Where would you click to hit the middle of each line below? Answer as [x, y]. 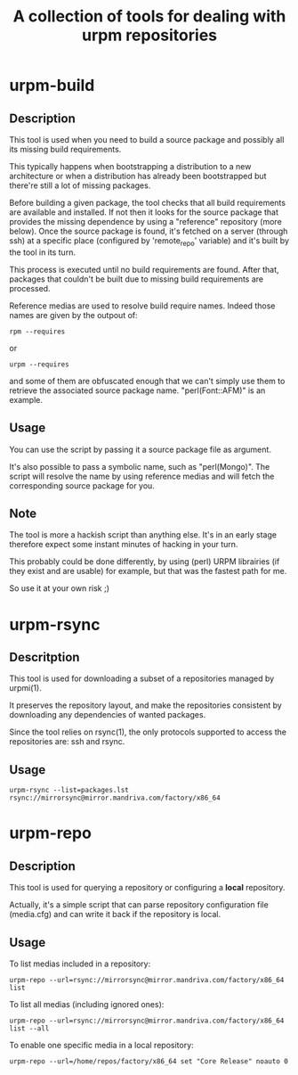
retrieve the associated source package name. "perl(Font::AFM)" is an [137, 390]
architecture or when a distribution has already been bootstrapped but [138, 176]
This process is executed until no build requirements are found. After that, [144, 269]
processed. [30, 288]
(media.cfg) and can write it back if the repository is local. [115, 915]
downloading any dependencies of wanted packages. [108, 715]
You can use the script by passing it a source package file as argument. [140, 449]
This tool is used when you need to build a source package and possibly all [147, 140]
